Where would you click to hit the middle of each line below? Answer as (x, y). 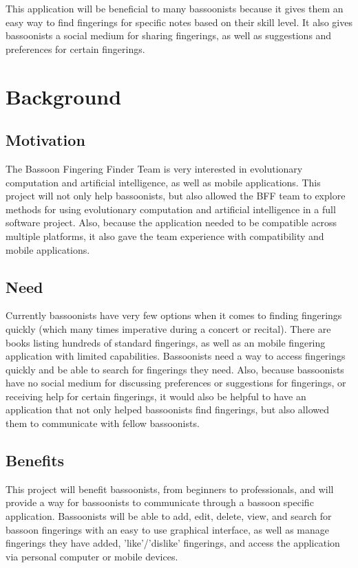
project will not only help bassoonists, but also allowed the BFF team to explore (176, 196)
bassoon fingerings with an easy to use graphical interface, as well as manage (168, 529)
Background (64, 96)
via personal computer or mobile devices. (92, 556)
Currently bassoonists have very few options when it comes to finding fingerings (174, 315)
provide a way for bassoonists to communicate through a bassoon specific (160, 502)
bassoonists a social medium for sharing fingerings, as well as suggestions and (169, 35)
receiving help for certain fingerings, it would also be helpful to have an (156, 396)
